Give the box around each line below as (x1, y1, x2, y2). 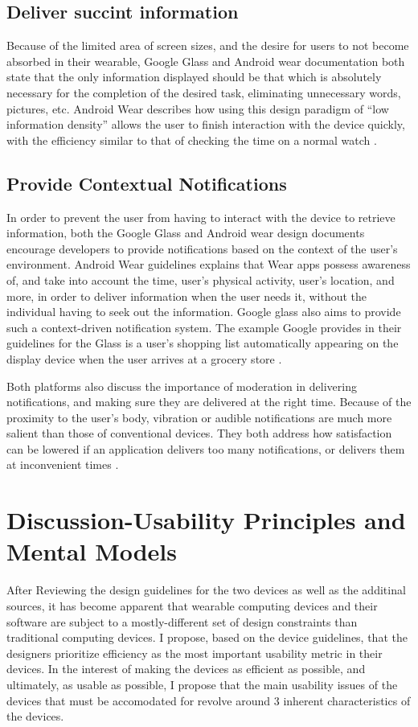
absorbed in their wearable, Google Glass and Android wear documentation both (6, 52, 405, 69)
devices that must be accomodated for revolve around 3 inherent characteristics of (6, 692, 411, 709)
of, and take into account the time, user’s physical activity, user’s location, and (6, 271, 395, 288)
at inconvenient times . (6, 456, 119, 473)
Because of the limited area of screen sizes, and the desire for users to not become (6, 37, 409, 54)
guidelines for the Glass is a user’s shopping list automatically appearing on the (6, 335, 399, 351)
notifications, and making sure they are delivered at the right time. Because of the (6, 393, 412, 410)
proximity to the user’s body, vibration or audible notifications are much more (6, 409, 392, 425)
